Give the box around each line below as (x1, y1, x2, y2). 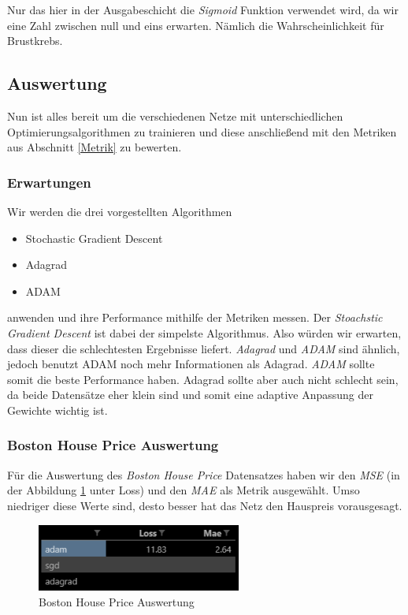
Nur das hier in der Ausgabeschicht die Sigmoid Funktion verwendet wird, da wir (7, 2, 399, 17)
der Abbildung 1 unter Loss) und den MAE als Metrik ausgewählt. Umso (7, 482, 360, 498)
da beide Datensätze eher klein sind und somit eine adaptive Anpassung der (7, 386, 373, 403)
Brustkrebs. (7, 32, 63, 49)
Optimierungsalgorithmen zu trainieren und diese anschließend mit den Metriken (7, 123, 397, 140)
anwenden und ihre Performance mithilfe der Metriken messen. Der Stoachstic (7, 309, 383, 326)
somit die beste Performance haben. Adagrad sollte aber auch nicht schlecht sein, (7, 371, 399, 387)
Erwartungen (7, 172, 91, 192)
